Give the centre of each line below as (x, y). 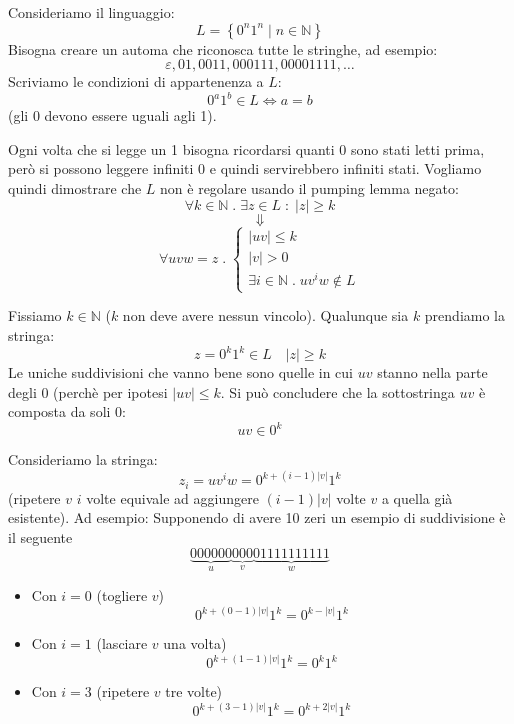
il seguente (40, 536)
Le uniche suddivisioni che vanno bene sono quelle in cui (180, 372)
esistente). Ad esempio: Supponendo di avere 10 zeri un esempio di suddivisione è (257, 517)
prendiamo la (464, 315)
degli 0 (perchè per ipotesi (88, 391)
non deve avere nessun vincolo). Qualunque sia (265, 315)
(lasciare (122, 643)
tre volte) (194, 691)
